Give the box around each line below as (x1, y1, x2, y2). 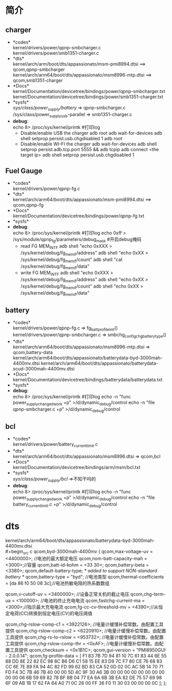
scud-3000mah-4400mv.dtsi (12, 365, 75, 371)
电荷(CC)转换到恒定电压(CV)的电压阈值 (9, 610, 92, 617)
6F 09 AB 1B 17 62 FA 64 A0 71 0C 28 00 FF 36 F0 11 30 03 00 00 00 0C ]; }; (5, 680, 167, 686)
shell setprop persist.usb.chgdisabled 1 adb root (20, 135, 122, 141)
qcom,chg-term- (130, 591, 166, 597)
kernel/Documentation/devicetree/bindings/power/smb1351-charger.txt (12, 94, 163, 100)
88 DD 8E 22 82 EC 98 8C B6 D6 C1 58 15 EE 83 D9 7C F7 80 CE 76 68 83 (5, 658, 163, 664)
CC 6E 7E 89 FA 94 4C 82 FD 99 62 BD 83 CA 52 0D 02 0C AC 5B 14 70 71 (5, 664, 163, 670)
